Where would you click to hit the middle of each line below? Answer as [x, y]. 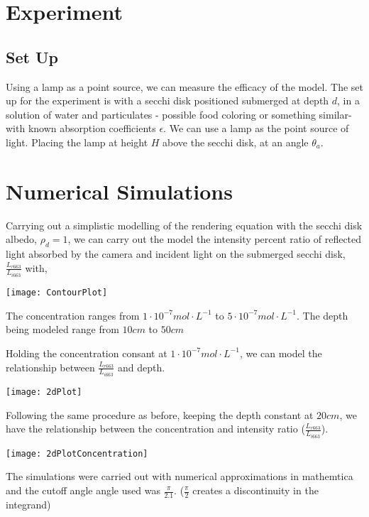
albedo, [21, 239]
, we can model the [281, 353]
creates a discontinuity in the [255, 490]
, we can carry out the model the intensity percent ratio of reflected [215, 239]
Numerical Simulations [119, 191]
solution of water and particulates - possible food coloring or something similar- [179, 114]
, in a [348, 100]
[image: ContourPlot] [57, 293]
